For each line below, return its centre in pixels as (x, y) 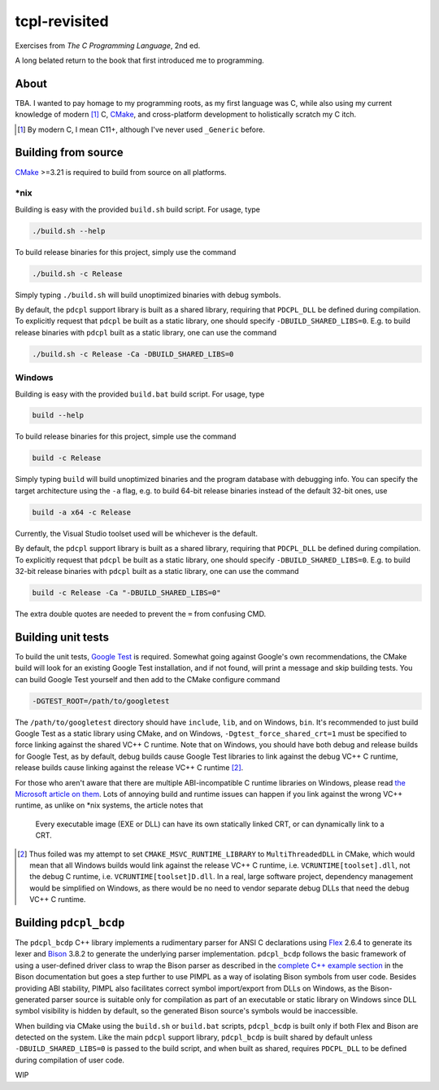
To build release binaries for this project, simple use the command (126, 436)
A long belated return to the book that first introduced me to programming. (139, 60)
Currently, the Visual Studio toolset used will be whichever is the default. (136, 533)
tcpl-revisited (62, 21)
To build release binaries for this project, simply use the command (126, 252)
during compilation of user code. (70, 1060)
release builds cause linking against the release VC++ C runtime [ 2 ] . (129, 768)
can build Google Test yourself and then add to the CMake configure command (148, 679)
